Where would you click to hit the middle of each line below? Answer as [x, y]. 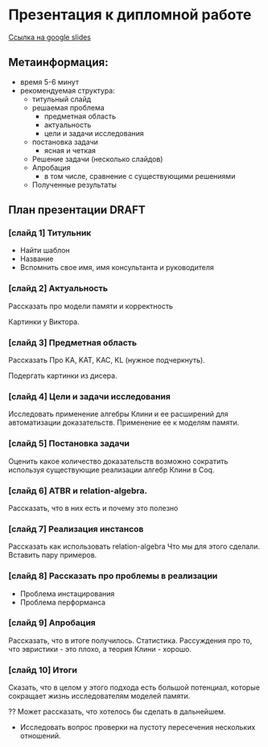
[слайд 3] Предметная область [73, 342]
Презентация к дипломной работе [130, 15]
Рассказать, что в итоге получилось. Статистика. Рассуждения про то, [130, 640]
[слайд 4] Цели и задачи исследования [89, 396]
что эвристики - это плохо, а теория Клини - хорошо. [100, 649]
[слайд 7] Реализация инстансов [76, 529]
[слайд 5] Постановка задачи [69, 443]
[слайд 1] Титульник [50, 233]
